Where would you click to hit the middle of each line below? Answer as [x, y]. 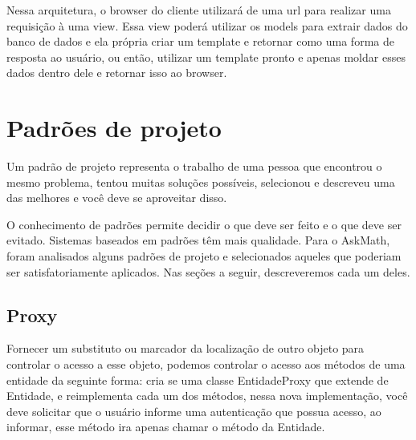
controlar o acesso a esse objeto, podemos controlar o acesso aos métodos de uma [206, 364]
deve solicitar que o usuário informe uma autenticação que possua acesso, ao [194, 411]
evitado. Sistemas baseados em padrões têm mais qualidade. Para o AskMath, [198, 240]
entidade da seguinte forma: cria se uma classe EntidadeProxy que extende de [198, 379]
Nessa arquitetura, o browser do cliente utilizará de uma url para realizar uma [199, 10]
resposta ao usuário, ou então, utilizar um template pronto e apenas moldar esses [206, 57]
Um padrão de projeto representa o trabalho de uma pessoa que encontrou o [194, 166]
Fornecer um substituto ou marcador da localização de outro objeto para [186, 348]
